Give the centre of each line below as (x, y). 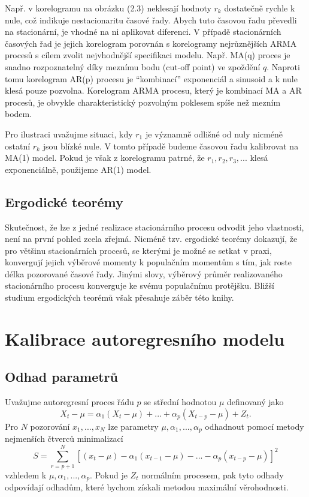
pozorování (50, 426)
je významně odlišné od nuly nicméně (214, 134)
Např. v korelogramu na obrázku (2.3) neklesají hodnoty (108, 8)
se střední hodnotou (180, 402)
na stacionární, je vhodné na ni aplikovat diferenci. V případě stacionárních (143, 32)
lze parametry (133, 426)
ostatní (18, 146)
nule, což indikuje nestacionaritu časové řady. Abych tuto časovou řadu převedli (151, 20)
